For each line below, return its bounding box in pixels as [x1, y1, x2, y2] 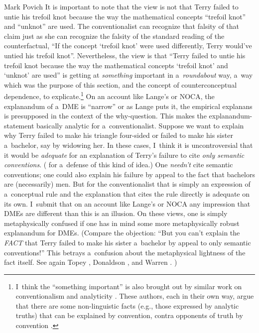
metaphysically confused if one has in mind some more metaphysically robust [4, 218, 240, 228]
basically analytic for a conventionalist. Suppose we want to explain [36, 120, 244, 130]
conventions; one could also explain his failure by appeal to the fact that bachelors [4, 169, 256, 179]
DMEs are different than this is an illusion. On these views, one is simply [4, 208, 228, 219]
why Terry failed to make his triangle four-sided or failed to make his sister [4, 130, 233, 140]
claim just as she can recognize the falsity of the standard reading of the [4, 30, 225, 41]
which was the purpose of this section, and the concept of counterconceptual [4, 79, 237, 90]
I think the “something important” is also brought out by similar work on [15, 281, 242, 291]
